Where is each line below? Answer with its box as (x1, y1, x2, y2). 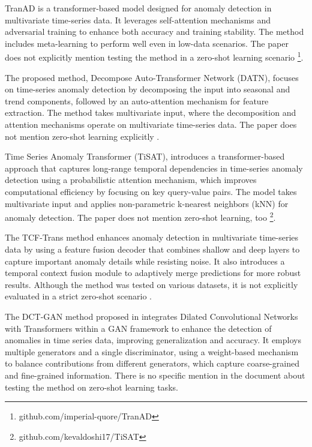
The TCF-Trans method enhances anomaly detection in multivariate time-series (5, 231, 299, 244)
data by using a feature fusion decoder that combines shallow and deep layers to (5, 243, 300, 255)
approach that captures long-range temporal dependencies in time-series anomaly (5, 161, 303, 174)
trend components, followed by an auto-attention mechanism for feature (5, 94, 269, 107)
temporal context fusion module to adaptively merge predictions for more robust (5, 266, 301, 279)
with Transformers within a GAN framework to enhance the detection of (5, 322, 272, 334)
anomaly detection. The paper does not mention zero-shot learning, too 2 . (5, 209, 276, 223)
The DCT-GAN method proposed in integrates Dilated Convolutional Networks (5, 310, 298, 322)
